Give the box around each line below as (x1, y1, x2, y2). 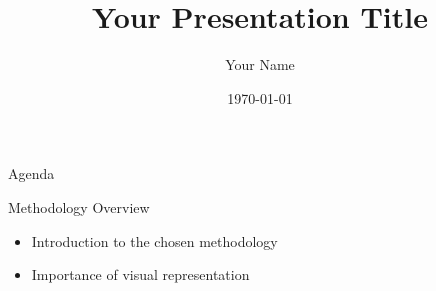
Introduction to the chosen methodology (31, 230, 278, 251)
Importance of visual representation (31, 264, 250, 285)
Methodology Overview (8, 196, 150, 217)
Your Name (225, 54, 295, 75)
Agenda (8, 163, 55, 184)
